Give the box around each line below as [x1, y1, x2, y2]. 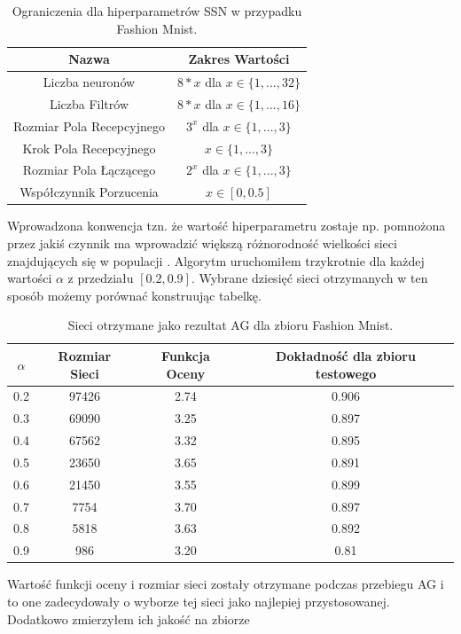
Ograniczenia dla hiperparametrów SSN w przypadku [12, 2, 302, 20]
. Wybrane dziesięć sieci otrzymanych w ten [191, 269, 428, 287]
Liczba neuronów [43, 73, 136, 91]
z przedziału [67, 269, 134, 287]
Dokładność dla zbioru [276, 346, 416, 364]
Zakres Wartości [188, 50, 290, 68]
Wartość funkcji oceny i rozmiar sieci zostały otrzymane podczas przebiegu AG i [7, 575, 444, 593]
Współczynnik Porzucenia [20, 183, 159, 201]
